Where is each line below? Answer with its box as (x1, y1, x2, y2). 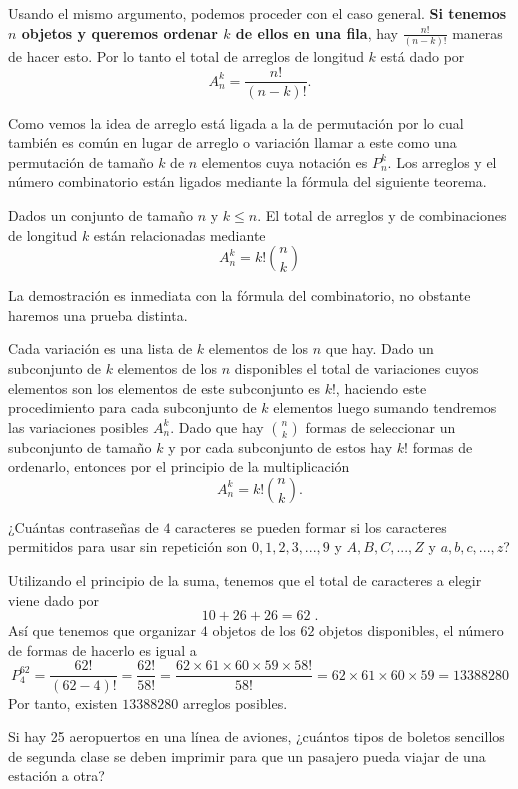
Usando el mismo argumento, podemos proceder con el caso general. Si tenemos (8, 3, 507, 23)
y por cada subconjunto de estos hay (168, 436, 393, 457)
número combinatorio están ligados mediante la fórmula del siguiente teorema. (8, 171, 487, 192)
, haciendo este (335, 377, 427, 398)
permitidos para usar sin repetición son (8, 536, 248, 557)
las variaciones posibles (8, 416, 149, 437)
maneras (452, 22, 503, 43)
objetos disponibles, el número (319, 620, 504, 641)
